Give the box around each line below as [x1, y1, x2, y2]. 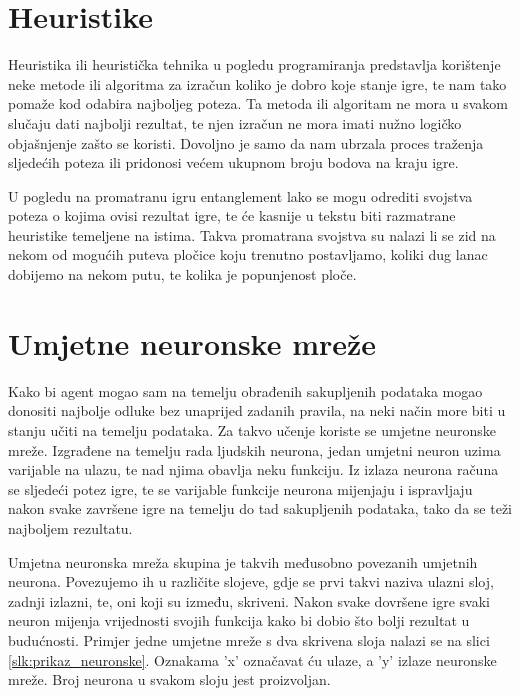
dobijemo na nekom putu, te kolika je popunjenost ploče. [8, 264, 357, 285]
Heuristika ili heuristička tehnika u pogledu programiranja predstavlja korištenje [8, 54, 501, 75]
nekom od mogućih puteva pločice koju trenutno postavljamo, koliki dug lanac [8, 244, 488, 265]
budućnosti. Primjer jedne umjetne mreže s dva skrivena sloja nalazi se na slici [8, 629, 490, 650]
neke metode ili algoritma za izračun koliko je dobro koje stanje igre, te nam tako [8, 73, 507, 94]
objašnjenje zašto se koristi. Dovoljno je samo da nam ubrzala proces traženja [8, 132, 484, 153]
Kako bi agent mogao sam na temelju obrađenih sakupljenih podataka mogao [8, 380, 483, 401]
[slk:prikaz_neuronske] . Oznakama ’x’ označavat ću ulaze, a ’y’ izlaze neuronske [8, 649, 497, 670]
